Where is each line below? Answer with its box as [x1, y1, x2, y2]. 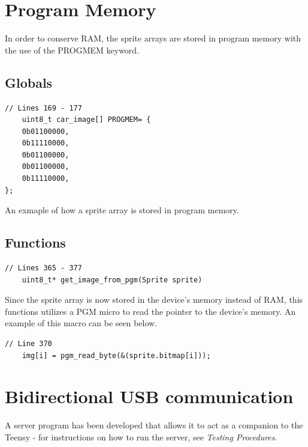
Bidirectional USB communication [5, 384, 294, 409]
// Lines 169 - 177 [5, 103, 82, 112]
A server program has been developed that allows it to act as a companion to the [5, 419, 303, 431]
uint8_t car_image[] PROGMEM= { [22, 115, 151, 124]
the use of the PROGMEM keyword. [5, 43, 140, 56]
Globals [5, 73, 53, 91]
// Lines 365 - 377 [5, 264, 82, 273]
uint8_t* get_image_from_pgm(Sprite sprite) [22, 275, 203, 284]
